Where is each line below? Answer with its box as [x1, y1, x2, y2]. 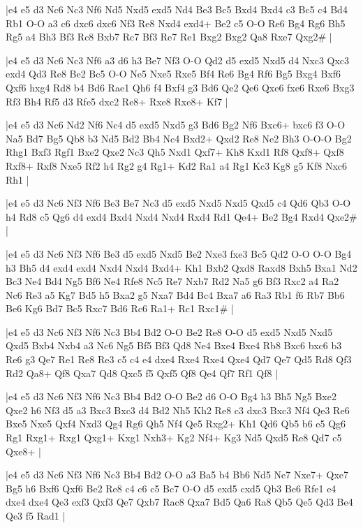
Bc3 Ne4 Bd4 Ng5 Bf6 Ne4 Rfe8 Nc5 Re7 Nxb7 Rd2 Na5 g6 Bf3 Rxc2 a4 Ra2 [6, 274, 339, 288]
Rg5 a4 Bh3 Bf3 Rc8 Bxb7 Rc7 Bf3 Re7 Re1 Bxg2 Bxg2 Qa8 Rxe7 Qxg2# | [6, 29, 332, 44]
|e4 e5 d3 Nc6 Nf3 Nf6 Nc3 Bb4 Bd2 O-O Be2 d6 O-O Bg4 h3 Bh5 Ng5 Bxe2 [6, 389, 336, 404]
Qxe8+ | [6, 443, 41, 458]
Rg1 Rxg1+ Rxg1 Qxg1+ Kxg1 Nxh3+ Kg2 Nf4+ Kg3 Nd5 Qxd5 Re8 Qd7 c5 [6, 430, 342, 445]
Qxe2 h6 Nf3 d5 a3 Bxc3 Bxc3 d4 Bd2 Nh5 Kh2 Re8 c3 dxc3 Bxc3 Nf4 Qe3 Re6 [6, 402, 350, 417]
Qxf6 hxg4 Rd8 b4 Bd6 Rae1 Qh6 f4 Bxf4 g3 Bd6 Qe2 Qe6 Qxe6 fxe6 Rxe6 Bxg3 [6, 80, 355, 94]
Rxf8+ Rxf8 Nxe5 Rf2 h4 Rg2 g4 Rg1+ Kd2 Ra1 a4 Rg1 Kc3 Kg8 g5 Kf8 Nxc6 [6, 158, 347, 173]
